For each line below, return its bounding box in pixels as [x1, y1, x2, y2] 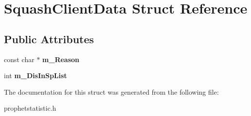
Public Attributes [4, 31, 94, 46]
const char [4, 54, 34, 64]
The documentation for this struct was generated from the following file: [4, 86, 219, 97]
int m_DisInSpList [4, 70, 67, 81]
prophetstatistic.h [4, 103, 56, 113]
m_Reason [42, 54, 80, 64]
